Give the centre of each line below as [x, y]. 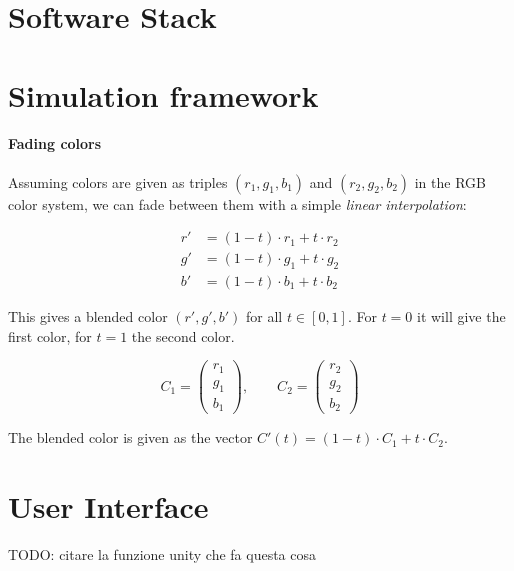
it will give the [461, 316]
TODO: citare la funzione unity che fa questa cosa [162, 553]
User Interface [108, 505]
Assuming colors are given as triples [118, 181]
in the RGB [450, 181]
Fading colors [55, 143]
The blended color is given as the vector [130, 437]
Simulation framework [163, 94]
